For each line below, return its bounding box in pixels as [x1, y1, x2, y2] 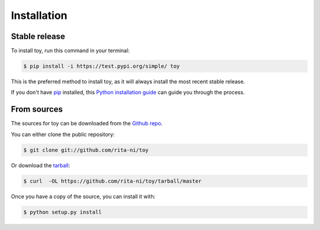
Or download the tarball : [11, 161, 71, 169]
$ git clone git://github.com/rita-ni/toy [23, 147, 149, 153]
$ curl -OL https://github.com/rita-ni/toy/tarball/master [23, 177, 202, 184]
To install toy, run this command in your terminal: [11, 47, 130, 54]
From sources [11, 104, 63, 115]
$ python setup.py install [23, 209, 102, 215]
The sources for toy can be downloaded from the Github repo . [11, 120, 163, 127]
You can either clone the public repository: [11, 131, 115, 138]
